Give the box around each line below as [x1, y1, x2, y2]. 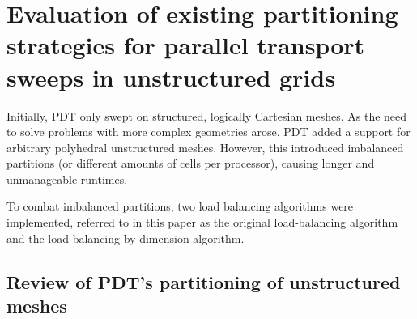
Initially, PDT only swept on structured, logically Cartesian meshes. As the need [6, 107, 407, 124]
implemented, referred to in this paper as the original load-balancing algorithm [6, 214, 398, 231]
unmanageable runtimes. [6, 170, 128, 187]
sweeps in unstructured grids [6, 60, 335, 93]
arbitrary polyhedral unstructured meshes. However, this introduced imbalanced [6, 138, 404, 155]
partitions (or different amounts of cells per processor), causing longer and [6, 155, 375, 172]
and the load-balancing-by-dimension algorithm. [6, 229, 245, 246]
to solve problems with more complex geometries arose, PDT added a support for [6, 123, 411, 140]
